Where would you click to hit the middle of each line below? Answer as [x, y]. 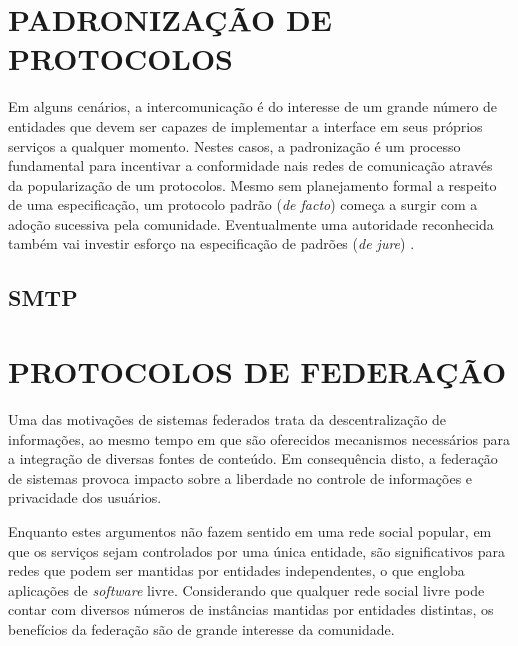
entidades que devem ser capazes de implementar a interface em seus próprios [245, 125]
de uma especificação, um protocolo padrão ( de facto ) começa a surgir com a [243, 204]
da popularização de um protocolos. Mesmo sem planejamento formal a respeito [252, 184]
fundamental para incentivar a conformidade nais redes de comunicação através [250, 165]
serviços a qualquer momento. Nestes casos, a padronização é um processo [234, 145]
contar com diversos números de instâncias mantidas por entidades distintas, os [251, 609]
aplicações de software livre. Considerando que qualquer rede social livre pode [246, 589]
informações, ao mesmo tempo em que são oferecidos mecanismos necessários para [259, 438]
